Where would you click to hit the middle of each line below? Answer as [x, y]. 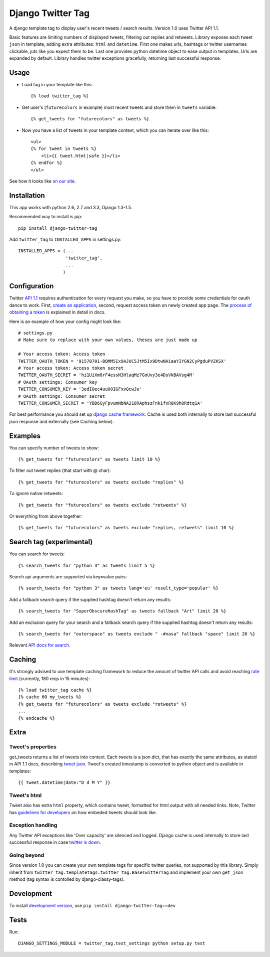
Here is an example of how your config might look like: [65, 322]
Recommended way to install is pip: [46, 217]
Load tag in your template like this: [57, 85]
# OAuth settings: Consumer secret [62, 396]
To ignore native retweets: [36, 494]
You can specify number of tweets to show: [54, 448]
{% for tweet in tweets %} [64, 149]
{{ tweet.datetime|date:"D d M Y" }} [64, 782]
